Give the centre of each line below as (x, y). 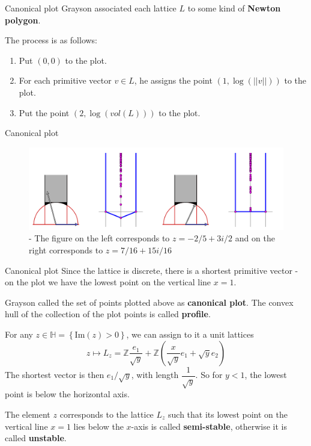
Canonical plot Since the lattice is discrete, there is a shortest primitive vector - (152, 270)
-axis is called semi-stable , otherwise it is (209, 426)
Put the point (44, 112)
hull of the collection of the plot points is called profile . (108, 314)
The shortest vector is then (55, 375)
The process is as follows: (51, 40)
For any (19, 334)
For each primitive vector (65, 80)
